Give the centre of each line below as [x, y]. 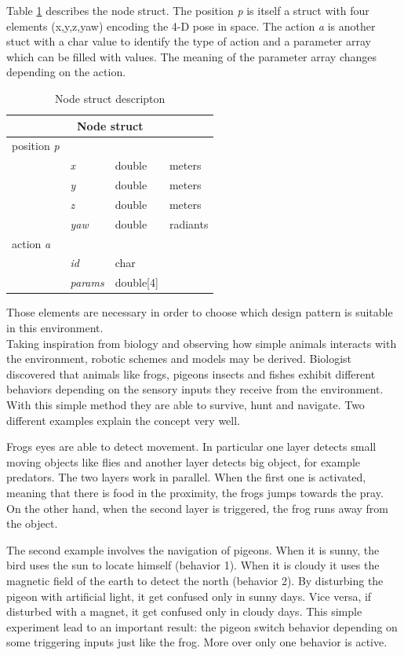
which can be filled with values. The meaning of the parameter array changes [192, 56]
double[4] [136, 282]
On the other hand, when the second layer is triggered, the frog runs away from [198, 508]
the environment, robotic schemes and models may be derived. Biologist [179, 359]
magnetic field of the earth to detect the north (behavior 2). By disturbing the [195, 580]
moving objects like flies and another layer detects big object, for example [184, 461]
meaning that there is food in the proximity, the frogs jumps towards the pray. [195, 492]
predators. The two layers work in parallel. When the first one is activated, [186, 477]
